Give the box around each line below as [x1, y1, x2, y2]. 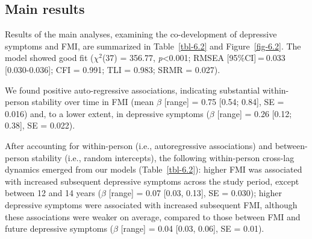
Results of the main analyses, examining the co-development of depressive [5, 28, 277, 40]
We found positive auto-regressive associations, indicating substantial [5, 83, 260, 96]
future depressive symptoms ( [5, 222, 114, 235]
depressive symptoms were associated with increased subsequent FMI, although [5, 198, 298, 211]
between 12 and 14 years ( [5, 186, 101, 199]
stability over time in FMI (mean [31, 95, 154, 108]
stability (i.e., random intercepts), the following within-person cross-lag [31, 151, 295, 164]
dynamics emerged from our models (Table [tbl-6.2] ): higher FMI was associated [5, 163, 302, 176]
